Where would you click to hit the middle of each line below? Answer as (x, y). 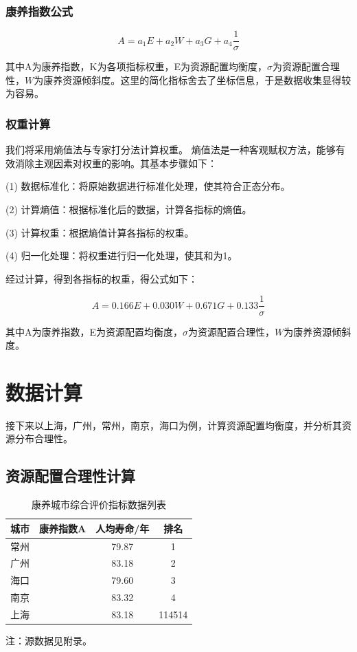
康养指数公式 (39, 11)
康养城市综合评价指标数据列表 (99, 504)
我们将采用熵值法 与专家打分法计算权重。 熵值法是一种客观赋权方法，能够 (171, 150)
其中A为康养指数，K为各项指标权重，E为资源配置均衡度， (136, 66)
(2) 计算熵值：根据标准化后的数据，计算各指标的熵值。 (129, 209)
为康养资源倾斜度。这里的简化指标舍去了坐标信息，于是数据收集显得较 (193, 79)
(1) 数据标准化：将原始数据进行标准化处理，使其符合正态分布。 (148, 186)
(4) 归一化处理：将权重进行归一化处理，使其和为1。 (122, 256)
